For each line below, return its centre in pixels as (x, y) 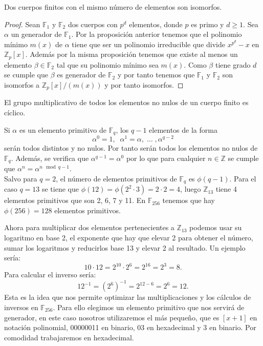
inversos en (21, 307)
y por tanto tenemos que (156, 75)
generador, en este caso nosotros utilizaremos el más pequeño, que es (112, 317)
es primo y (207, 24)
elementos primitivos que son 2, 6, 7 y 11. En (75, 200)
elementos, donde (156, 24)
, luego (191, 189)
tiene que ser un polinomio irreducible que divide (148, 44)
